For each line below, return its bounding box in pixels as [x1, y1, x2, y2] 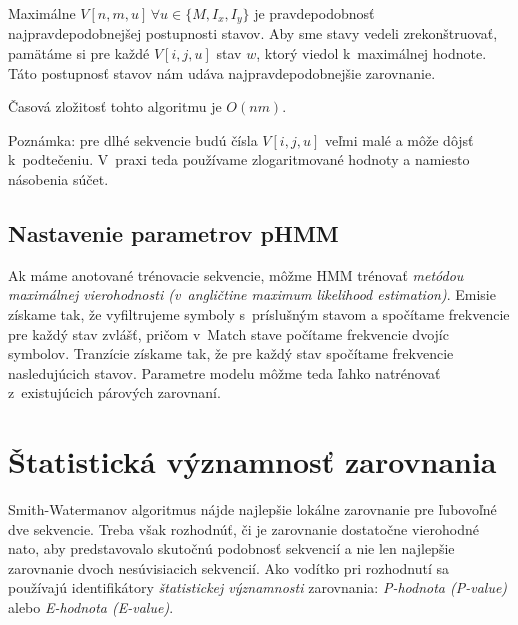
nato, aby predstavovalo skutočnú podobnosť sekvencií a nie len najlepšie [8, 538, 455, 559]
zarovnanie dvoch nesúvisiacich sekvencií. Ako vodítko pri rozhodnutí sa [8, 557, 450, 578]
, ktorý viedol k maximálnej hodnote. [256, 43, 487, 64]
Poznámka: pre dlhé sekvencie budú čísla [8, 129, 258, 150]
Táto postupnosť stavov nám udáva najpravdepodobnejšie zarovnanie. [8, 62, 436, 83]
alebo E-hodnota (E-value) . [8, 597, 174, 618]
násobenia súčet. [8, 169, 109, 190]
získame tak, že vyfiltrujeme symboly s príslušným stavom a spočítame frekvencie [8, 304, 510, 324]
